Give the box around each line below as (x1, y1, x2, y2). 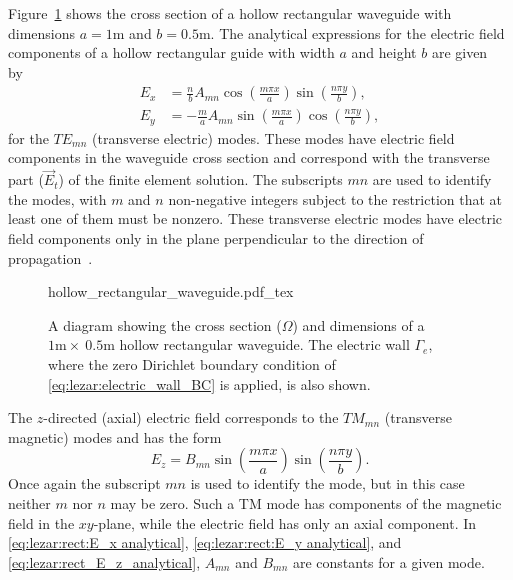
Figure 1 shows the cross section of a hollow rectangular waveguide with (8, 3, 452, 23)
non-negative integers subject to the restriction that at (168, 188, 503, 209)
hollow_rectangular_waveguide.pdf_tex (48, 281, 294, 302)
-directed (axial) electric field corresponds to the (43, 407, 339, 428)
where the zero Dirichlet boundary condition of (48, 354, 336, 375)
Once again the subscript (8, 473, 161, 494)
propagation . (8, 247, 93, 268)
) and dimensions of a (292, 314, 425, 335)
